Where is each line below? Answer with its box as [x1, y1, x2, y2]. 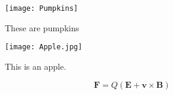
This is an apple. [5, 60, 67, 72]
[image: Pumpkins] [5, 4, 78, 13]
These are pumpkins [5, 21, 79, 34]
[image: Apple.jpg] [5, 43, 82, 52]
